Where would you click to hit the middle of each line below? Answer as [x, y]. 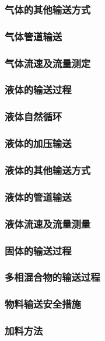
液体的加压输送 [38, 143]
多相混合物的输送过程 [52, 277]
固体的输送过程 [38, 250]
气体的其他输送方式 [48, 9]
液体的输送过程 [38, 90]
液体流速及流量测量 [48, 223]
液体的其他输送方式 [48, 170]
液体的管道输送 [38, 196]
